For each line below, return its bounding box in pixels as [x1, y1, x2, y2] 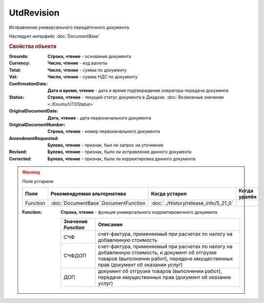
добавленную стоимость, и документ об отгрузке [98, 249, 217, 256]
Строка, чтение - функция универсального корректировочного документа [61, 209, 218, 215]
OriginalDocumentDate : [9, 108, 59, 114]
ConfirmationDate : [9, 81, 48, 86]
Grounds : [9, 53, 29, 59]
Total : [9, 67, 21, 73]
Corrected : [9, 156, 32, 162]
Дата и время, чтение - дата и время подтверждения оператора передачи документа [47, 87, 229, 93]
